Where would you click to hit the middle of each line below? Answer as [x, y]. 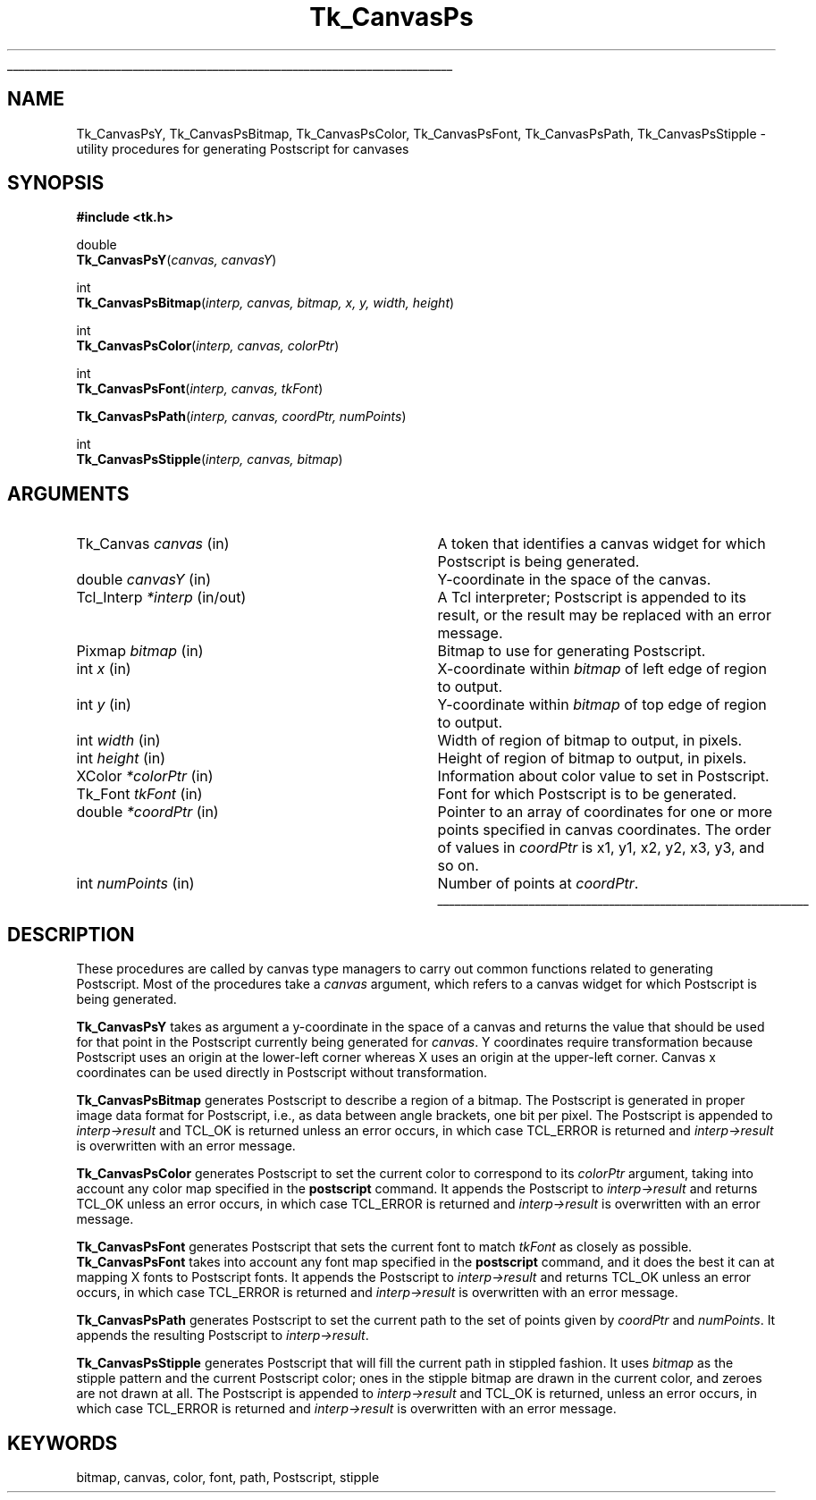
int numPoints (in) [135, 884]
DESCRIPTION [71, 934]
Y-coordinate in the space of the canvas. [574, 580]
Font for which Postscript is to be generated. [587, 794]
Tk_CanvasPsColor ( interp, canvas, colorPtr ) [208, 346]
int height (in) [121, 758]
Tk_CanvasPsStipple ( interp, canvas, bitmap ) [210, 459]
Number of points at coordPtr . [538, 884]
